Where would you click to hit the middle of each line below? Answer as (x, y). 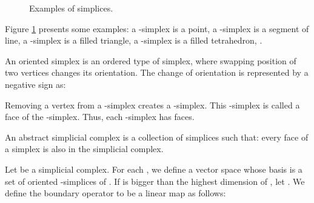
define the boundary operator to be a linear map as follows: (115, 193)
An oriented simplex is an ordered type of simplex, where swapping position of (151, 60)
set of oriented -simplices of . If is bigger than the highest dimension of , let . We (155, 181)
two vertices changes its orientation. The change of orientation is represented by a (157, 72)
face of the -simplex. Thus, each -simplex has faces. (100, 117)
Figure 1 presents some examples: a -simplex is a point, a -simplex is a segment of (157, 28)
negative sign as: (35, 84)
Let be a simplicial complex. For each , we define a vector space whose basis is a (154, 169)
